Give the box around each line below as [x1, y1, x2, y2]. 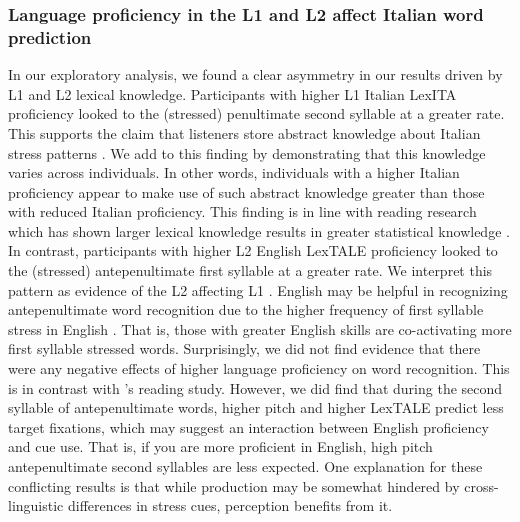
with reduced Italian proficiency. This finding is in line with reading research [8, 201, 477, 222]
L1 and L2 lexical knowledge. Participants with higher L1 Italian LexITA [8, 83, 457, 104]
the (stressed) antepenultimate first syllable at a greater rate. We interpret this [8, 260, 493, 281]
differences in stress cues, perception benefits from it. [67, 495, 393, 516]
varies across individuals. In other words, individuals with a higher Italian [8, 162, 460, 183]
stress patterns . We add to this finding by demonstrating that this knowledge [8, 142, 486, 163]
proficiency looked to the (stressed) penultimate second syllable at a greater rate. [8, 103, 505, 124]
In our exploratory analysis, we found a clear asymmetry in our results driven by [8, 64, 503, 85]
